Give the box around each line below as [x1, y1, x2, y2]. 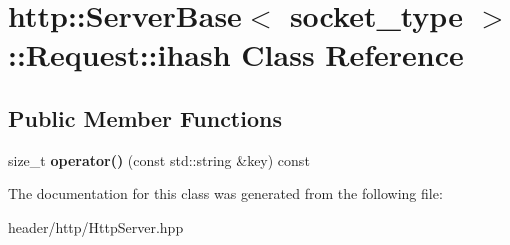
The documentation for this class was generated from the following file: [8, 183, 443, 204]
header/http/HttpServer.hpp [8, 216, 184, 237]
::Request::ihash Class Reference [8, 34, 464, 75]
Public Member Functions [8, 102, 282, 133]
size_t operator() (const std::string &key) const [8, 149, 310, 170]
